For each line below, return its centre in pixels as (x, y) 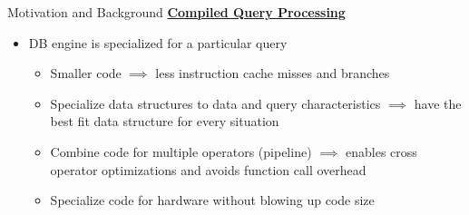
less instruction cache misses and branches (273, 73)
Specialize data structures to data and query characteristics (215, 103)
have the (438, 103)
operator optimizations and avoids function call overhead (208, 169)
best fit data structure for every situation (165, 121)
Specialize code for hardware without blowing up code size (212, 200)
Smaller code (86, 73)
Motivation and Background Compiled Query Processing (176, 12)
